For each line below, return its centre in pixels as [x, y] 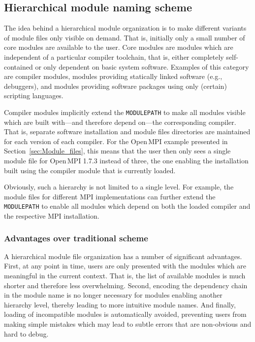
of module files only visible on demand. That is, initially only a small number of [125, 37]
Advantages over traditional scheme [76, 238]
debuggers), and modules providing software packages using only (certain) [115, 86]
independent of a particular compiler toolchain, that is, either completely [114, 57]
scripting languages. [34, 95]
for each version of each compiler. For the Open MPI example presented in [116, 141]
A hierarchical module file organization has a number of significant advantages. [123, 256]
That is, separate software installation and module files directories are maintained [127, 132]
